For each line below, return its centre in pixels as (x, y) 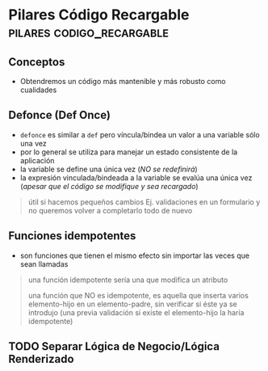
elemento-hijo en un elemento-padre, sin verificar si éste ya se (133, 304)
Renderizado (41, 359)
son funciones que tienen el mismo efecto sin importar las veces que (135, 255)
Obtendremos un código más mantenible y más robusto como (123, 81)
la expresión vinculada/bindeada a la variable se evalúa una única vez (136, 177)
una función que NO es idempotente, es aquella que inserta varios (138, 295)
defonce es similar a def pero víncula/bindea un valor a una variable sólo (140, 134)
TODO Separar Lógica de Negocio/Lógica (114, 346)
